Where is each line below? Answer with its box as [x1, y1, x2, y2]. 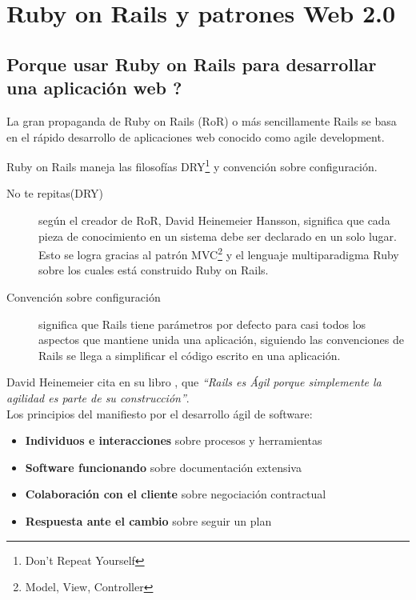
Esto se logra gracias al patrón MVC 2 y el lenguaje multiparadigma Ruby [38, 244, 399, 262]
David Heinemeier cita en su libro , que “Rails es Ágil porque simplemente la [6, 374, 382, 390]
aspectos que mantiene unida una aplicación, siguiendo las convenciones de [38, 331, 404, 348]
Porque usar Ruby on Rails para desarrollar [6, 51, 377, 76]
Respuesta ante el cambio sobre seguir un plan [25, 512, 272, 529]
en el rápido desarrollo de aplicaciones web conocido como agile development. [6, 128, 385, 145]
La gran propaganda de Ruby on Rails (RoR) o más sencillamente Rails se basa [6, 112, 397, 129]
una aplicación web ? [6, 75, 182, 100]
